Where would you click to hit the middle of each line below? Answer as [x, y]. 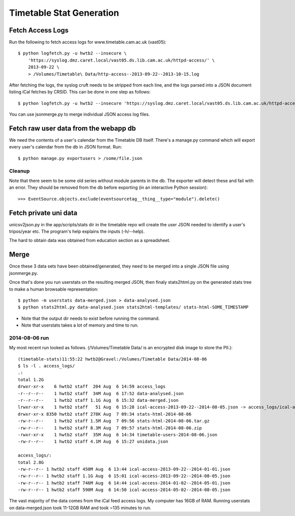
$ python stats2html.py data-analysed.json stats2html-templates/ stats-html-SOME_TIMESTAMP [133, 307]
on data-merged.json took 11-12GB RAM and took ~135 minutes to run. [80, 508]
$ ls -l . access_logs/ [46, 366]
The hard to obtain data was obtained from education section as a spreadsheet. [90, 241]
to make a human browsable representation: [54, 289]
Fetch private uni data [43, 213]
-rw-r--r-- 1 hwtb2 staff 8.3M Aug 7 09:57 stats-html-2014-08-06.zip [110, 428]
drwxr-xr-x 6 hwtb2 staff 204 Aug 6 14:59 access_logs [92, 387]
